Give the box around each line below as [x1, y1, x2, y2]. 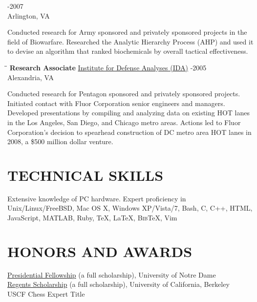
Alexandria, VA [7, 72, 54, 82]
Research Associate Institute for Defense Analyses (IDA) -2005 [9, 62, 207, 72]
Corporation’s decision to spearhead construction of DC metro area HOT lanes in [7, 127, 252, 137]
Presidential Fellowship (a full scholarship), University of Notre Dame [7, 269, 216, 280]
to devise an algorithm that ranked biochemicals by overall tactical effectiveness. [7, 46, 248, 56]
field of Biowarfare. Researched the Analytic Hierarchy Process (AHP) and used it [7, 36, 254, 46]
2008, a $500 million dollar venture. [7, 136, 113, 147]
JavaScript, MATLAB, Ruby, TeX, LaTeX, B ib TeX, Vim [7, 213, 177, 223]
